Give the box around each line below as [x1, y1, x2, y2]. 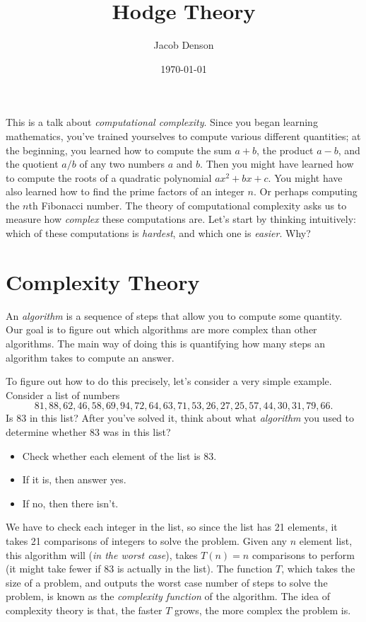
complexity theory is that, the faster [6, 602, 163, 617]
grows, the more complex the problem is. [175, 602, 351, 617]
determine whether [6, 424, 87, 439]
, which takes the [281, 561, 355, 576]
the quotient [6, 156, 59, 171]
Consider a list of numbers [6, 387, 120, 402]
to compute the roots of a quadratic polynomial [6, 170, 212, 185]
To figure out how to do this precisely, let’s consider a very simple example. [6, 374, 332, 388]
